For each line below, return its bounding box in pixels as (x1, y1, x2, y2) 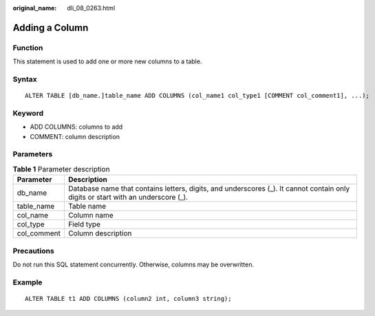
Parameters (12, 149, 53, 159)
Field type (67, 220, 101, 229)
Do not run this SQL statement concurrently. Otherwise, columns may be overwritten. (12, 260, 255, 268)
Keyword (12, 108, 44, 118)
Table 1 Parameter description (12, 164, 110, 173)
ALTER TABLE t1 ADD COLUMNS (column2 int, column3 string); (25, 295, 232, 302)
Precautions (12, 246, 54, 255)
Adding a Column (12, 21, 89, 34)
